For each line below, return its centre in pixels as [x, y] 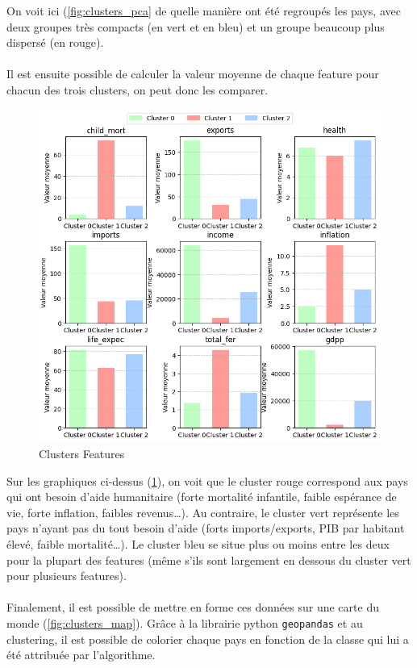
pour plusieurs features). [67, 576]
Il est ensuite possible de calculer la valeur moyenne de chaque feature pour [193, 74]
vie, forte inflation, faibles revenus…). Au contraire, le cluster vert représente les [203, 512]
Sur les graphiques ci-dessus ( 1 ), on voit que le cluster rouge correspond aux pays [207, 480]
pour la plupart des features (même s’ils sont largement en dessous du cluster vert [209, 559]
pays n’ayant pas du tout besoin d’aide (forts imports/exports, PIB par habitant [206, 528]
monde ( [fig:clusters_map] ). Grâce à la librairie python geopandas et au [185, 623]
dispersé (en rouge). [55, 42]
